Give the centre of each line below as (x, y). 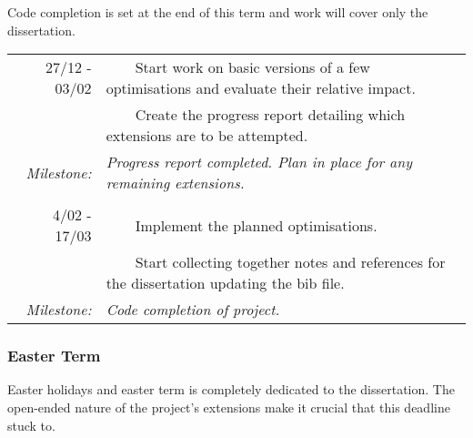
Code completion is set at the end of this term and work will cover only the (218, 12)
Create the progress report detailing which (270, 115)
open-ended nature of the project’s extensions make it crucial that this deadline (229, 407)
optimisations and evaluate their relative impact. (261, 88)
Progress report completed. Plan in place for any (259, 162)
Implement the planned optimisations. (256, 225)
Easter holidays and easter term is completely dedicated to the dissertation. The (231, 389)
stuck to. (31, 425)
